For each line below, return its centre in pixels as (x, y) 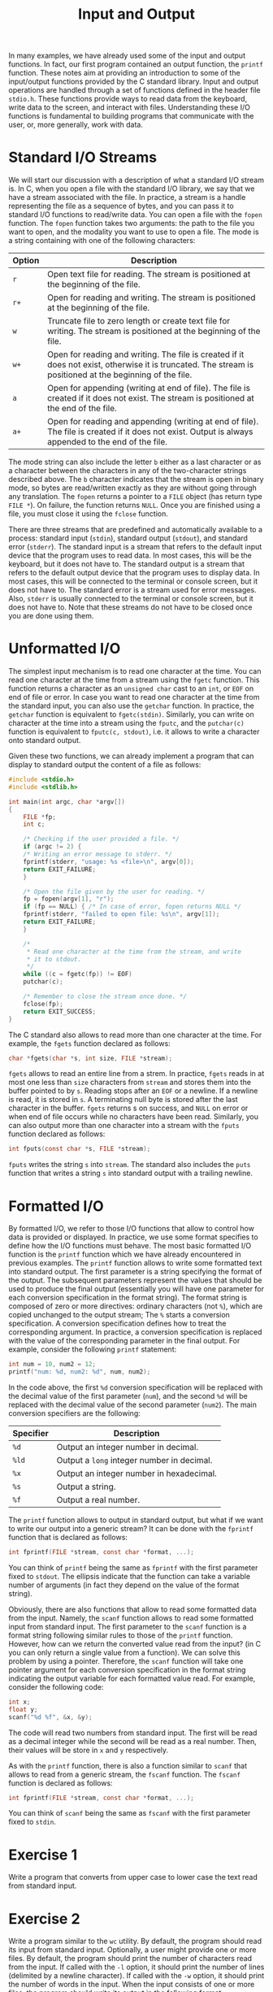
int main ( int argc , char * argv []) (67, 801)
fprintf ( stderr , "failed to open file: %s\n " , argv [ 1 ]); (121, 914)
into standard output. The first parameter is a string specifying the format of (135, 1272)
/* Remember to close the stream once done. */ (105, 996)
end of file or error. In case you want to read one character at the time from (134, 697)
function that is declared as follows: (68, 1537)
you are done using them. (51, 616)
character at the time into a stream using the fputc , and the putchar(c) (127, 723)
